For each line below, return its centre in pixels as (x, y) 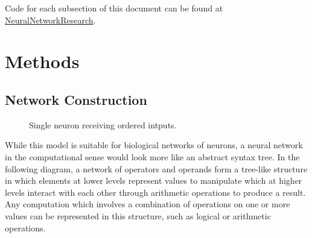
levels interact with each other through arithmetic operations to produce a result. (155, 192)
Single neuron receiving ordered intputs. (103, 124)
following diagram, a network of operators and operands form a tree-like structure (156, 168)
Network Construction (76, 99)
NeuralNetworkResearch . (50, 20)
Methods (42, 61)
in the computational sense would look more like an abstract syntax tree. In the (152, 156)
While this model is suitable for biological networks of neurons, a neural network (154, 145)
